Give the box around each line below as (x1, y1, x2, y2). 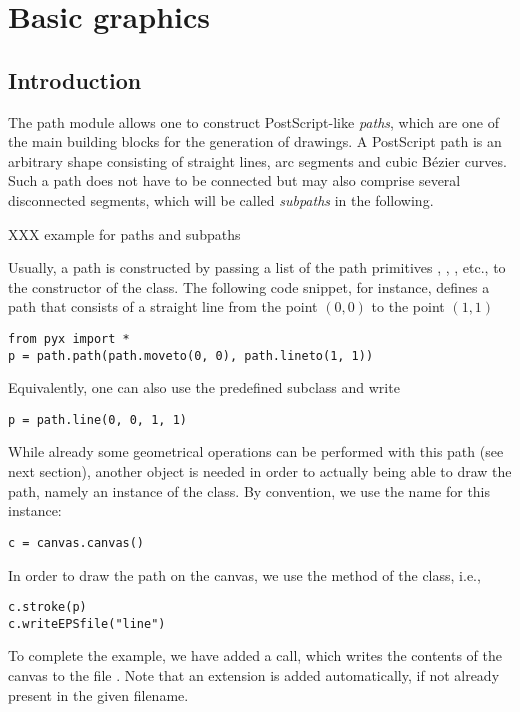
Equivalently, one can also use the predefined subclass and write (8, 377, 400, 398)
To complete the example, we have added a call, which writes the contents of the (8, 645, 503, 666)
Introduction (8, 64, 142, 95)
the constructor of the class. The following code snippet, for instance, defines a (8, 276, 490, 297)
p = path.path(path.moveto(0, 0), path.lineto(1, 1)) (8, 348, 374, 363)
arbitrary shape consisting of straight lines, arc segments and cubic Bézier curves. (8, 150, 507, 171)
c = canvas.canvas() (8, 535, 145, 550)
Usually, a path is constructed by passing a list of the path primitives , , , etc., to (8, 257, 506, 278)
